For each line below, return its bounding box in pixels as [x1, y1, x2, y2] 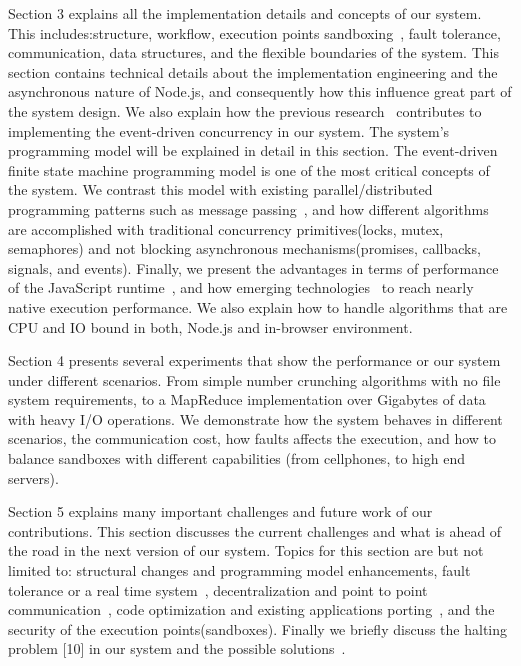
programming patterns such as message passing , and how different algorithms [8, 198, 489, 219]
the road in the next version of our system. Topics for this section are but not [8, 540, 484, 561]
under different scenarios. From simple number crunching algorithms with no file [8, 369, 501, 390]
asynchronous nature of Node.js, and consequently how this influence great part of [8, 81, 512, 102]
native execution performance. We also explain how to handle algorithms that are [8, 296, 508, 317]
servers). [8, 467, 59, 488]
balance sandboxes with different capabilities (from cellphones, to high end [8, 448, 465, 469]
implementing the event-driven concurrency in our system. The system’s [8, 120, 450, 141]
